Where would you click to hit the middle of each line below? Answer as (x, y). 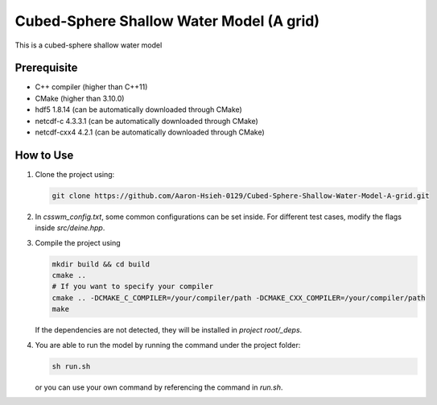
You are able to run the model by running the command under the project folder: (168, 345)
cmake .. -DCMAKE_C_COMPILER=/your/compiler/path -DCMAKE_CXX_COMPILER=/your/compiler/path (239, 298)
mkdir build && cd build (101, 264)
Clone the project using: (75, 174)
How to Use (44, 155)
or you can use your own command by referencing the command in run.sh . (159, 387)
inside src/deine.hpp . (70, 228)
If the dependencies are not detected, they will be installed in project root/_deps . (169, 330)
